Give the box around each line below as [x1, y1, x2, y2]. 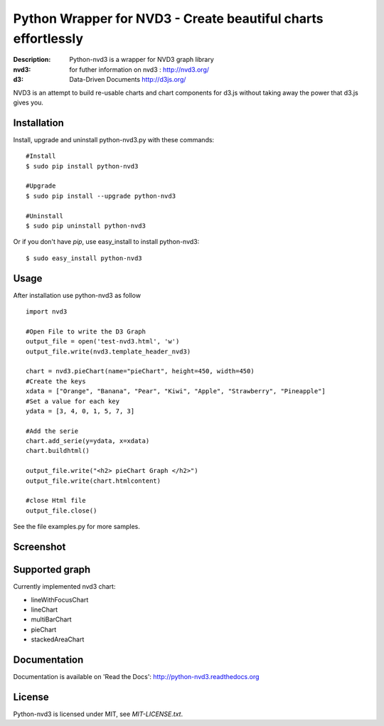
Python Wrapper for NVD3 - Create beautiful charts [13, 11, 324, 26]
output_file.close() [26, 506, 97, 515]
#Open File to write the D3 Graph [26, 327, 146, 336]
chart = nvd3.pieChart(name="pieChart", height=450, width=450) [26, 367, 255, 375]
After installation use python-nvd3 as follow [13, 291, 142, 299]
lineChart [31, 605, 58, 614]
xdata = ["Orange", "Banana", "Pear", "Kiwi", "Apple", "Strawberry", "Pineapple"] [26, 388, 326, 395]
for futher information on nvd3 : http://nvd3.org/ [69, 65, 210, 74]
